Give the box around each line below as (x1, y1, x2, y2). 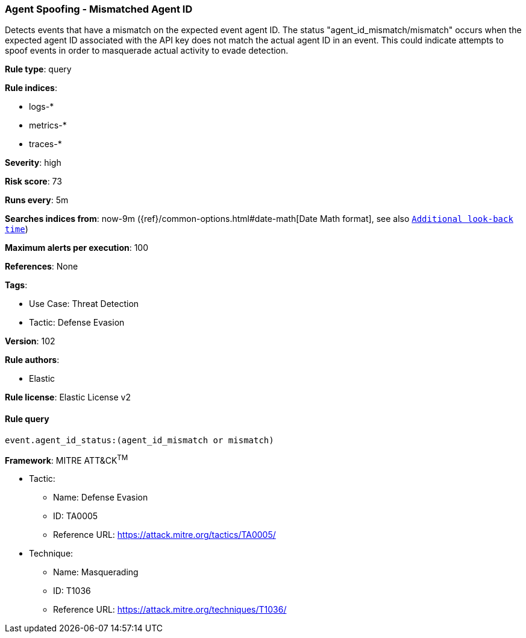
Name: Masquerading (53, 567, 139, 578)
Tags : (5, 280, 28, 291)
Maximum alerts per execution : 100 (5, 242, 149, 253)
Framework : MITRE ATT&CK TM (5, 453, 128, 466)
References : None (5, 261, 78, 272)
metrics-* (29, 120, 67, 131)
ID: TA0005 (53, 511, 98, 522)
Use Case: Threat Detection (29, 298, 139, 309)
